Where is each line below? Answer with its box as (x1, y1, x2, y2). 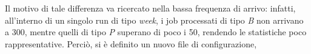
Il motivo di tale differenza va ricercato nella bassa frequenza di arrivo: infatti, (5, 2, 296, 14)
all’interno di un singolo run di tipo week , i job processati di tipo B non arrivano (5, 13, 304, 26)
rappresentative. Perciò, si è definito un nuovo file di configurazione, (5, 37, 257, 50)
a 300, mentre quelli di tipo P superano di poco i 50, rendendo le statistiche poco (5, 25, 307, 38)
